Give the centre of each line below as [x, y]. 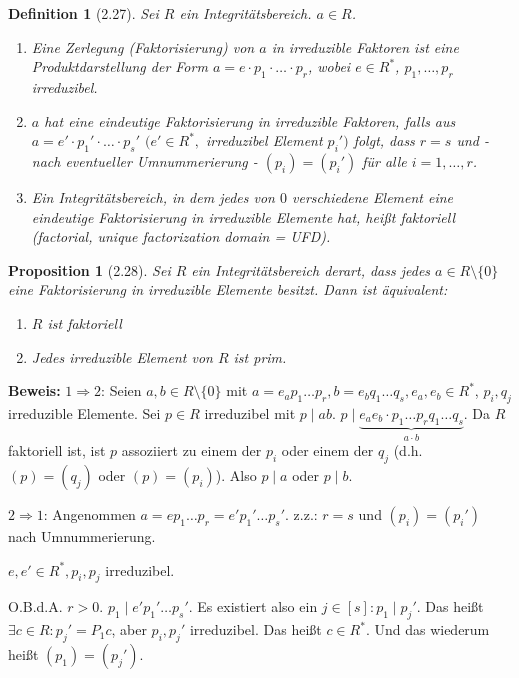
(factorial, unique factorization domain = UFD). [181, 236]
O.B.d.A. [35, 606]
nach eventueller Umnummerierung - [144, 160]
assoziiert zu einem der [191, 450]
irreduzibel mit [250, 412]
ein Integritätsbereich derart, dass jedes [311, 269]
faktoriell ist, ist [57, 450]
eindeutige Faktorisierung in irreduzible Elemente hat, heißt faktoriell [243, 216]
